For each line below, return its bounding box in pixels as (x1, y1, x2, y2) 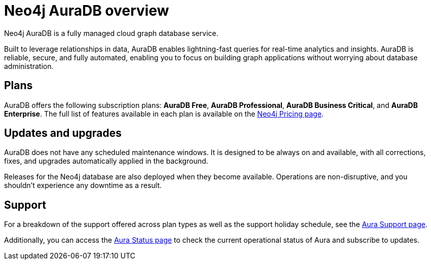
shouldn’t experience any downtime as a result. (4, 181, 162, 190)
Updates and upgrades (4, 127, 122, 140)
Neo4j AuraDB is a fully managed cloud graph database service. (4, 28, 219, 37)
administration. (4, 61, 54, 70)
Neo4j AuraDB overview (4, 2, 169, 19)
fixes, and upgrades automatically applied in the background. (4, 157, 208, 166)
